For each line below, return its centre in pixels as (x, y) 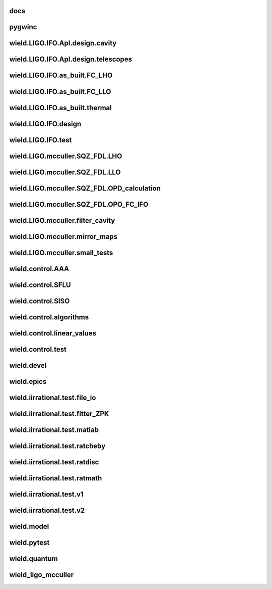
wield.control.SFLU (40, 285)
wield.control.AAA (39, 268)
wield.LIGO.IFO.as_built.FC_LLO (60, 92)
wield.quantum (33, 558)
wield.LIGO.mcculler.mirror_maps (63, 237)
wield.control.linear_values (53, 333)
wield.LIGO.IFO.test (41, 140)
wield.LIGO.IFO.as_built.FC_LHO (61, 76)
